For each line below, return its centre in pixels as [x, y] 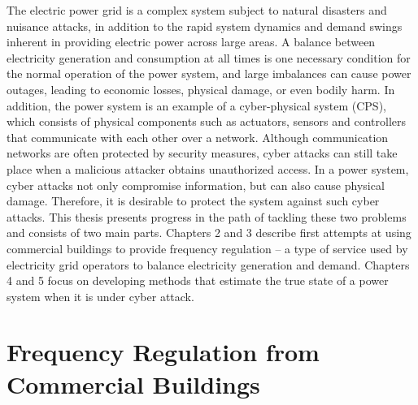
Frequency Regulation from [163, 352]
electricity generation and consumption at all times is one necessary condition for [209, 57]
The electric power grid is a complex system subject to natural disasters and [197, 10]
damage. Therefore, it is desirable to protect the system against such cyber [193, 201]
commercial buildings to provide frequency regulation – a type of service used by [207, 248]
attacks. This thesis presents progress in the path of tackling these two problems [207, 216]
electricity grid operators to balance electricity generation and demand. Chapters [208, 264]
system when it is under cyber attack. [100, 296]
